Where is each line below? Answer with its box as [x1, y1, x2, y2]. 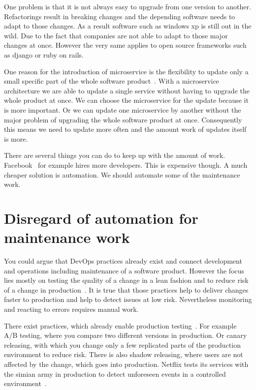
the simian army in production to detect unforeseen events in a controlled [4, 368, 226, 379]
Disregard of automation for [4, 208, 198, 228]
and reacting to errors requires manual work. [4, 303, 139, 314]
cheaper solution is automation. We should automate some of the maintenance [4, 169, 240, 180]
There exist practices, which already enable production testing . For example [4, 320, 237, 330]
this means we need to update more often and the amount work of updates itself [4, 124, 247, 134]
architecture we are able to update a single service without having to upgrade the [4, 85, 250, 95]
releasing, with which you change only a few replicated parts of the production [4, 339, 241, 350]
